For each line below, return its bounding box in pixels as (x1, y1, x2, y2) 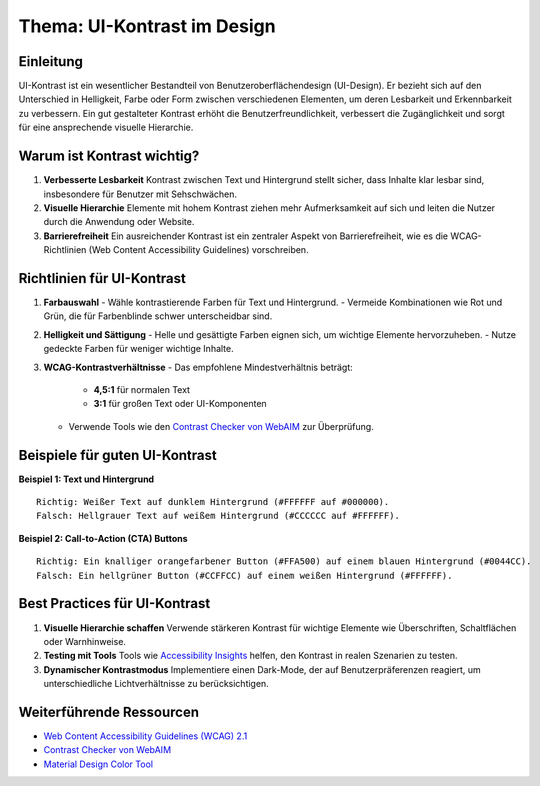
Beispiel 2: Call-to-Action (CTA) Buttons (18, 532, 189, 544)
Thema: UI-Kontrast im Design (18, 15, 276, 37)
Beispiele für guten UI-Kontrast (18, 446, 217, 464)
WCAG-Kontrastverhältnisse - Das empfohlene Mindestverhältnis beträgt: (43, 361, 354, 373)
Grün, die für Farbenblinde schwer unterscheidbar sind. (43, 310, 273, 322)
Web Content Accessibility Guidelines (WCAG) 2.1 (43, 730, 248, 742)
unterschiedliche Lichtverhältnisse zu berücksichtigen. (43, 678, 269, 690)
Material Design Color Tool (43, 758, 154, 770)
